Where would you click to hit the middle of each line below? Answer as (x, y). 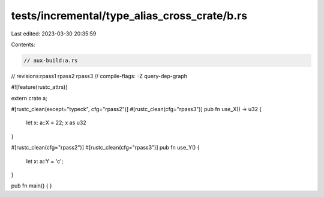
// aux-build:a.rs (51, 60)
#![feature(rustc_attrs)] (39, 87)
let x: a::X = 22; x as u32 (56, 123)
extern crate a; (29, 98)
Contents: (23, 44)
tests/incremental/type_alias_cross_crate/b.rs (129, 16)
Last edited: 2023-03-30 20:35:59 (54, 34)
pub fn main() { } (31, 186)
